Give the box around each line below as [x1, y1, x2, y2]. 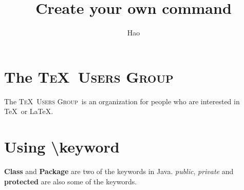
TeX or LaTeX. [4, 106, 53, 117]
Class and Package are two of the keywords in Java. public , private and [4, 165, 234, 176]
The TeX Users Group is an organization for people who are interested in [4, 96, 240, 106]
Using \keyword [4, 136, 120, 157]
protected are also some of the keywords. [4, 176, 137, 186]
